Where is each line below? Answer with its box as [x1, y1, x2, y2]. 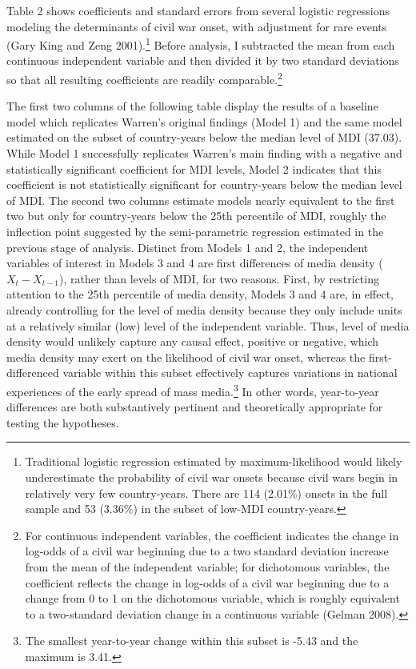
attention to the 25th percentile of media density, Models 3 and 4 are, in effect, [6, 286, 394, 302]
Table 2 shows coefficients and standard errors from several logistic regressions [6, 2, 390, 18]
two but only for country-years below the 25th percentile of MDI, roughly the [6, 207, 386, 224]
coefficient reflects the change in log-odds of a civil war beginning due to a [25, 574, 390, 591]
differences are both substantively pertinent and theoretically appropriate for [6, 399, 383, 415]
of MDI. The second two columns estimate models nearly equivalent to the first [6, 191, 395, 208]
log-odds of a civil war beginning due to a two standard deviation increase [25, 543, 389, 559]
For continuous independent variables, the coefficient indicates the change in [25, 527, 399, 543]
